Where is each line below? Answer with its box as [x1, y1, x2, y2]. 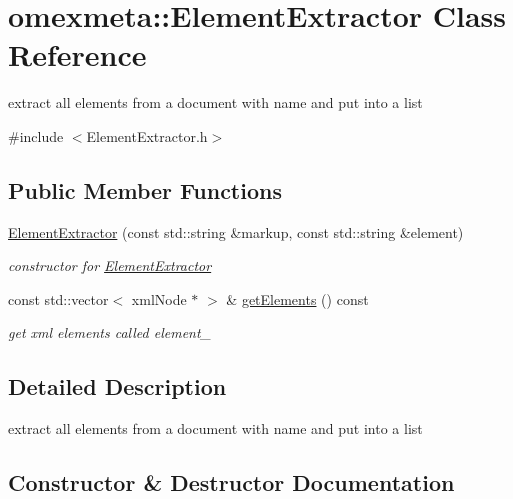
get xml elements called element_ [8, 322, 211, 343]
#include [8, 125, 64, 146]
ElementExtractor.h [86, 125, 208, 146]
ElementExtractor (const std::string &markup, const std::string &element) [8, 221, 464, 242]
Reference [8, 34, 147, 75]
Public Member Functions [8, 174, 282, 205]
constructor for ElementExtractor [8, 255, 212, 276]
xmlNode [131, 288, 187, 309]
